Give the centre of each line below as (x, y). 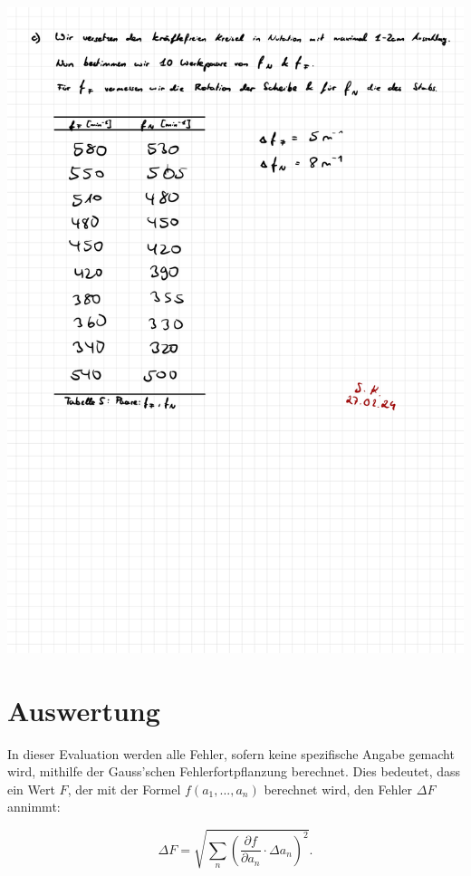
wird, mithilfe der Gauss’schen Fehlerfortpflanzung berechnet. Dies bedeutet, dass (234, 771)
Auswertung (84, 710)
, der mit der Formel (124, 789)
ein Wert (31, 789)
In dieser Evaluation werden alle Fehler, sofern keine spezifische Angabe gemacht (231, 753)
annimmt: (34, 807)
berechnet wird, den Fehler (338, 789)
